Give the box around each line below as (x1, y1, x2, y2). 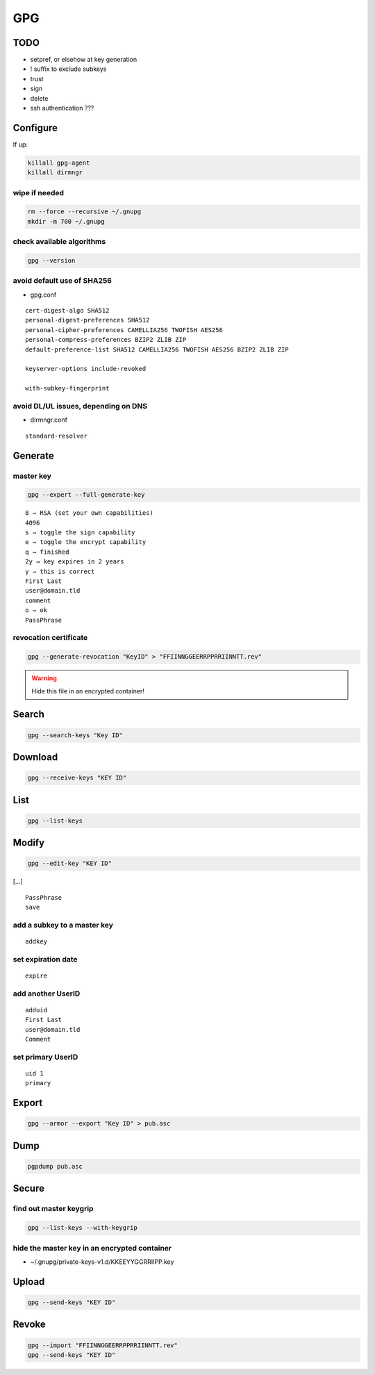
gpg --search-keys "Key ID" (27, 731, 123, 739)
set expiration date (12, 954, 78, 964)
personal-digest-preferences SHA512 (25, 316, 150, 324)
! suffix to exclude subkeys (30, 65, 107, 73)
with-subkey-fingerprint (25, 384, 110, 393)
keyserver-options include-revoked (25, 365, 147, 373)
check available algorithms (12, 237, 106, 247)
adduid (25, 1006, 48, 1014)
